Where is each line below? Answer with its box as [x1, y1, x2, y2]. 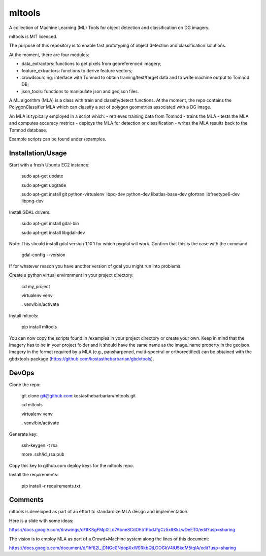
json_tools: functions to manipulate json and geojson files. [21, 88, 139, 94]
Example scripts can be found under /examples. [9, 136, 106, 142]
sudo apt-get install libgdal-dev [21, 229, 85, 235]
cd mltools [21, 402, 43, 408]
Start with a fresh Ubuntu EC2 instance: [9, 162, 90, 167]
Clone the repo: [9, 382, 41, 388]
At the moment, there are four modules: [9, 52, 90, 58]
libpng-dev [21, 198, 44, 204]
